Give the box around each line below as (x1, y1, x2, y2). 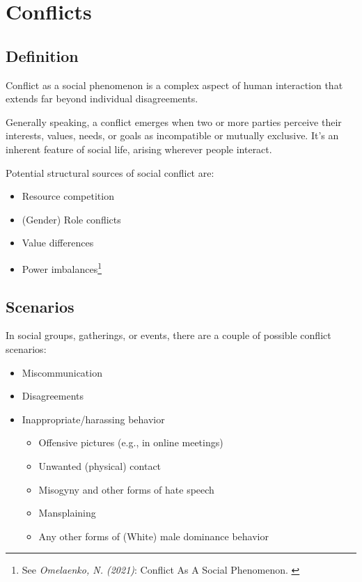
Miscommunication (22, 365, 102, 379)
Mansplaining (38, 505, 96, 520)
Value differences (22, 235, 94, 250)
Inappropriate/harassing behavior (22, 411, 165, 426)
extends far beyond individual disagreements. (6, 91, 198, 106)
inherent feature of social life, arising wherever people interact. (6, 141, 272, 156)
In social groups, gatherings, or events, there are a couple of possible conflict (6, 328, 331, 343)
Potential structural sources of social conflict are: (6, 165, 214, 180)
